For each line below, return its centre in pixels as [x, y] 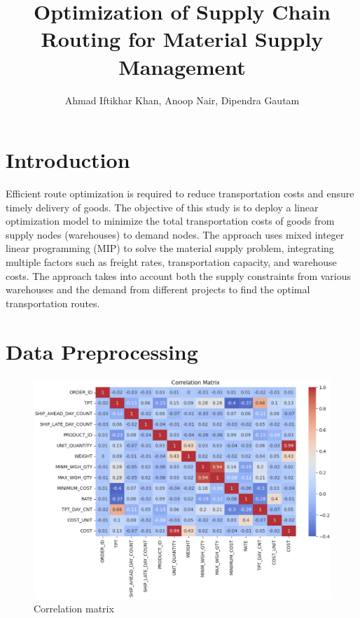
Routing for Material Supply [182, 39]
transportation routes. [53, 303]
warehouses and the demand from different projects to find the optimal [158, 289]
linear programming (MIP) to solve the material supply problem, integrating [170, 248]
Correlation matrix [74, 609]
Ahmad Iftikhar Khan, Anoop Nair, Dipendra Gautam [182, 100]
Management [182, 66]
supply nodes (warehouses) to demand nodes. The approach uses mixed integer [175, 234]
